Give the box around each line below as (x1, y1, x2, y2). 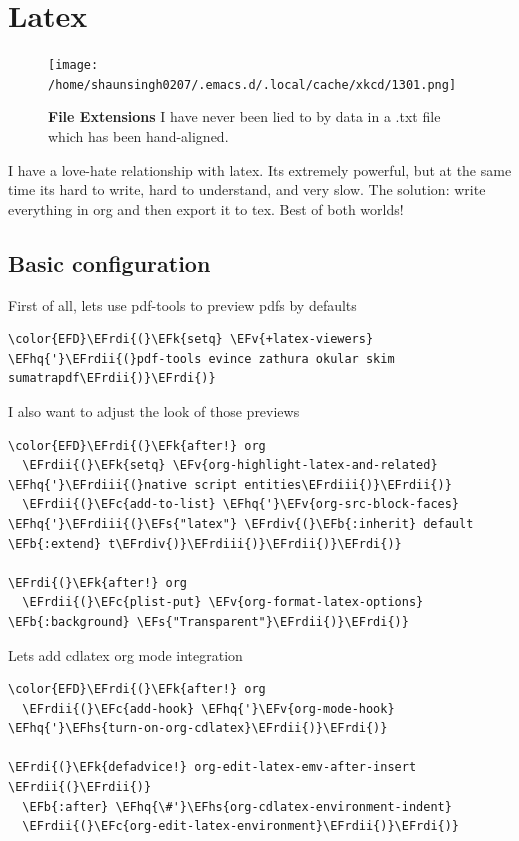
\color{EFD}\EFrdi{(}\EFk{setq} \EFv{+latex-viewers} (8, 332, 374, 347)
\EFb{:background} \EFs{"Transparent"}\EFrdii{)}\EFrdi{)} (8, 614, 409, 629)
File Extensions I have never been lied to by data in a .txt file (48, 106, 441, 127)
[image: (48, 58, 99, 73)
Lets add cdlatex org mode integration (8, 644, 243, 665)
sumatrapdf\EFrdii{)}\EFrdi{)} (8, 371, 216, 386)
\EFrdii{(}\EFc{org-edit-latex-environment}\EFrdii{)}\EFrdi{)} (22, 819, 460, 834)
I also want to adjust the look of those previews (8, 400, 300, 421)
